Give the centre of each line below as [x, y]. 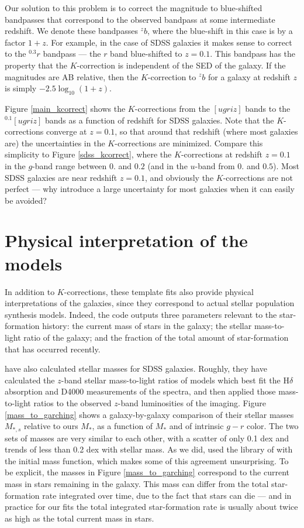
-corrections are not [258, 177]
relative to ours [51, 426]
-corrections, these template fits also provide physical [159, 291]
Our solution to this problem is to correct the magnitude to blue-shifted [134, 8]
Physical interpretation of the [126, 240]
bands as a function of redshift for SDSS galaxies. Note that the [160, 120]
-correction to [172, 76]
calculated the [30, 380]
